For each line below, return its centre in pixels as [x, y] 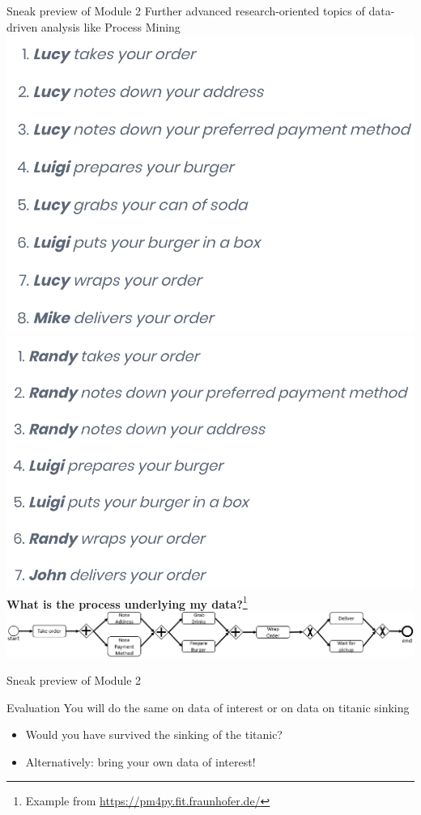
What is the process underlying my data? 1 [127, 602]
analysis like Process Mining [111, 26]
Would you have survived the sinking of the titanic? [154, 734]
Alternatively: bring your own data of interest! [140, 761]
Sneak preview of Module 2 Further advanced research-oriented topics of [186, 11]
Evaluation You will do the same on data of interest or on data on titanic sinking [208, 707]
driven [22, 26]
